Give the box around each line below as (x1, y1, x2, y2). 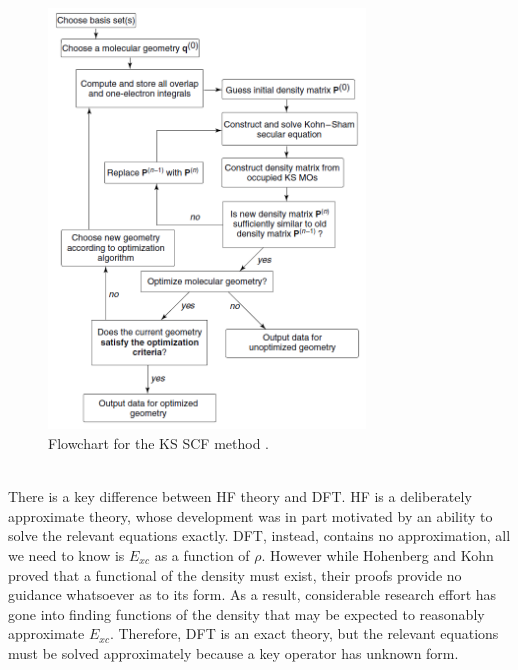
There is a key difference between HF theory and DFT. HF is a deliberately (8, 486, 472, 507)
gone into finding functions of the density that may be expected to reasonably (8, 603, 485, 624)
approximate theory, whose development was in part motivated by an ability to (8, 505, 493, 526)
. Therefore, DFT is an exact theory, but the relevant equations (109, 623, 499, 644)
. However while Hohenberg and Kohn (261, 544, 494, 565)
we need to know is (8, 544, 125, 565)
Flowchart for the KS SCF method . (48, 432, 269, 453)
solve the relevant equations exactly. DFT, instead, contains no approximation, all (8, 525, 511, 546)
